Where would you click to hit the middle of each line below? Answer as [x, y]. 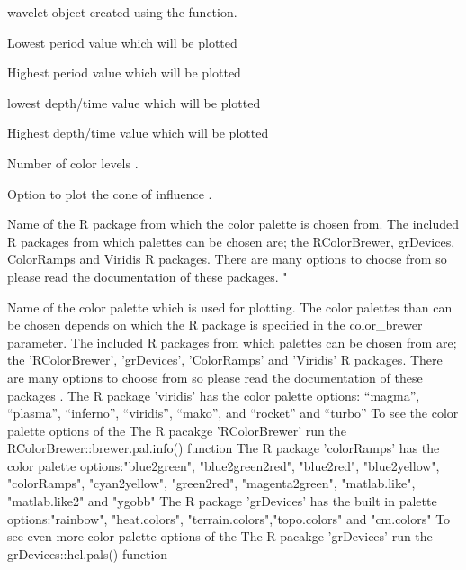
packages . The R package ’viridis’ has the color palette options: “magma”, [214, 395]
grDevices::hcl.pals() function [88, 553]
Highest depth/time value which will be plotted [138, 133]
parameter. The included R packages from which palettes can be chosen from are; [232, 342]
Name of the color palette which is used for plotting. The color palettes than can [230, 307]
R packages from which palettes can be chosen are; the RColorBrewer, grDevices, [231, 241]
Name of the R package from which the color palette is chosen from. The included [233, 224]
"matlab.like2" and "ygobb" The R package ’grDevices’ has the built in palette [222, 501]
